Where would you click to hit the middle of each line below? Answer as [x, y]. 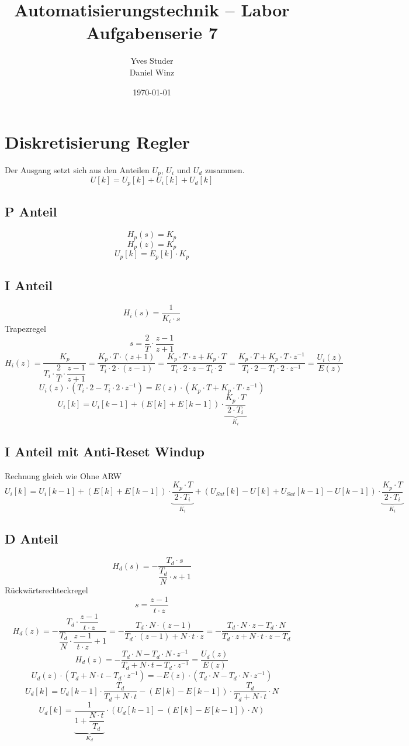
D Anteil [32, 538]
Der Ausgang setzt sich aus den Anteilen [77, 170]
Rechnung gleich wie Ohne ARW [63, 475]
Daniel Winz [152, 72]
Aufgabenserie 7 [152, 32]
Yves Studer [152, 61]
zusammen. [225, 170]
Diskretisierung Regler [98, 142]
